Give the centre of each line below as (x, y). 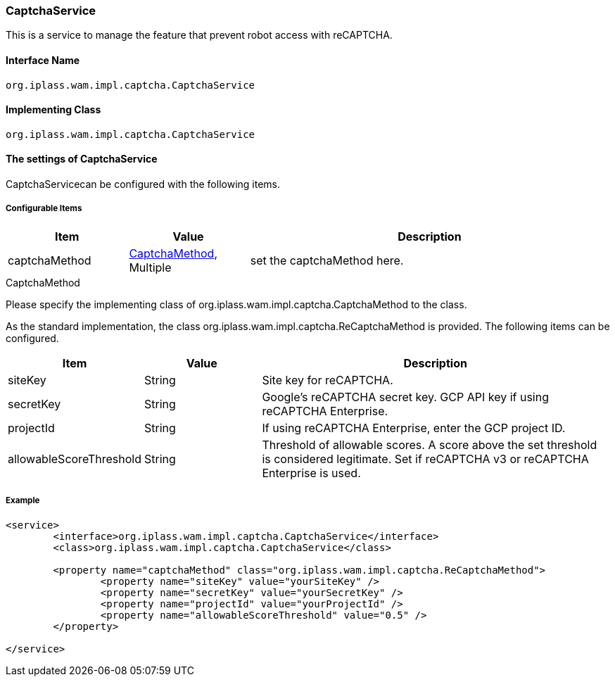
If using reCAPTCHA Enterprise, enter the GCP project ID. (414, 428)
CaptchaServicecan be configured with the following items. (143, 184)
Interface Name (43, 60)
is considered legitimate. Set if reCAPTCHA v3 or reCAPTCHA (425, 459)
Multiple (150, 267)
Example (23, 501)
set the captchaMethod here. (327, 260)
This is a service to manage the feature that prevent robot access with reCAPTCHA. (199, 35)
